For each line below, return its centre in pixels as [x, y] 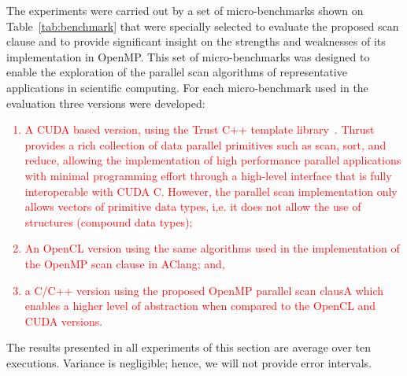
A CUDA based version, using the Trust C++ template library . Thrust [200, 129]
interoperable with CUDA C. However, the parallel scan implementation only [211, 191]
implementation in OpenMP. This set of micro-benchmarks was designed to [188, 56]
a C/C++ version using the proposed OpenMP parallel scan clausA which [204, 290]
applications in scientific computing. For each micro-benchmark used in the [187, 87]
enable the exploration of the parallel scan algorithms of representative [177, 72]
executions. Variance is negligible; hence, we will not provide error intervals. [189, 362]
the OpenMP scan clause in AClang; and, [125, 263]
